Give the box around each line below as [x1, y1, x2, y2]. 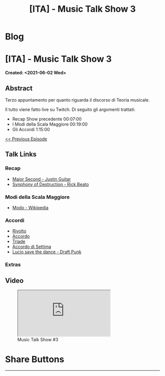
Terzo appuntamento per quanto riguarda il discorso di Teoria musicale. [5, 97, 150, 103]
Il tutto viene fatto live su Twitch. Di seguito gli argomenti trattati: [5, 107, 136, 112]
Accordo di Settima [12, 244, 52, 250]
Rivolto [12, 228, 27, 234]
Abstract [5, 84, 33, 92]
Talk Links [5, 150, 37, 159]
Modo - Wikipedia [12, 205, 49, 211]
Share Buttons [5, 354, 65, 365]
